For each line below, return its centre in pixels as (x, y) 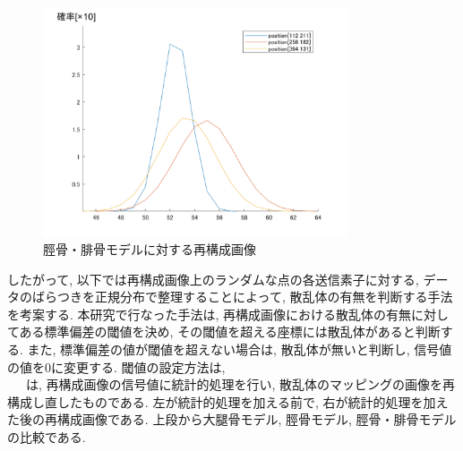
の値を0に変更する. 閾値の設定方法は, (116, 366)
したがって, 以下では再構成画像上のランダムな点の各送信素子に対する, (213, 279)
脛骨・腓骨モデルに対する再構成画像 (150, 249)
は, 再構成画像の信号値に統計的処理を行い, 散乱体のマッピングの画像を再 (240, 384)
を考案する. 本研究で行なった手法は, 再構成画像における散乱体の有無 (210, 314)
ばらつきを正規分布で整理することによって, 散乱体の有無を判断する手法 (242, 297)
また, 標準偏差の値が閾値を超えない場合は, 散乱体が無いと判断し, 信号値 (240, 349)
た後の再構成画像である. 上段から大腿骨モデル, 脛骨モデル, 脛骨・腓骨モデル (232, 419)
